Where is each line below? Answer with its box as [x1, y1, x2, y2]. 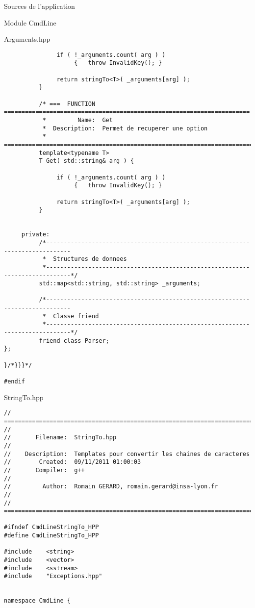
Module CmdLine [4, 17, 56, 27]
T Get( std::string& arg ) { [39, 157, 134, 165]
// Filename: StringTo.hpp [4, 434, 117, 441]
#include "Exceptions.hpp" [4, 573, 102, 580]
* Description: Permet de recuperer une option [42, 125, 208, 132]
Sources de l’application [4, 1, 75, 11]
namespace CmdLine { [4, 597, 71, 605]
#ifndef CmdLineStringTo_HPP [4, 524, 99, 531]
